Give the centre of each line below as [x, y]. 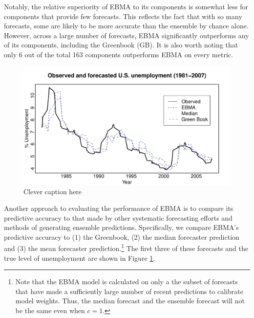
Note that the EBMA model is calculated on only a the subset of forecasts [127, 282]
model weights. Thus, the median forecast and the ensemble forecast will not [130, 301]
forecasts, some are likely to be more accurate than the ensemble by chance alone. [126, 26]
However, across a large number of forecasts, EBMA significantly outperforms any [127, 35]
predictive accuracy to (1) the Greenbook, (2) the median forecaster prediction [122, 237]
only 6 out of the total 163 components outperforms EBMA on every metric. [118, 54]
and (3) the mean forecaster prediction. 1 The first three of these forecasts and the [126, 247]
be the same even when [50, 310]
